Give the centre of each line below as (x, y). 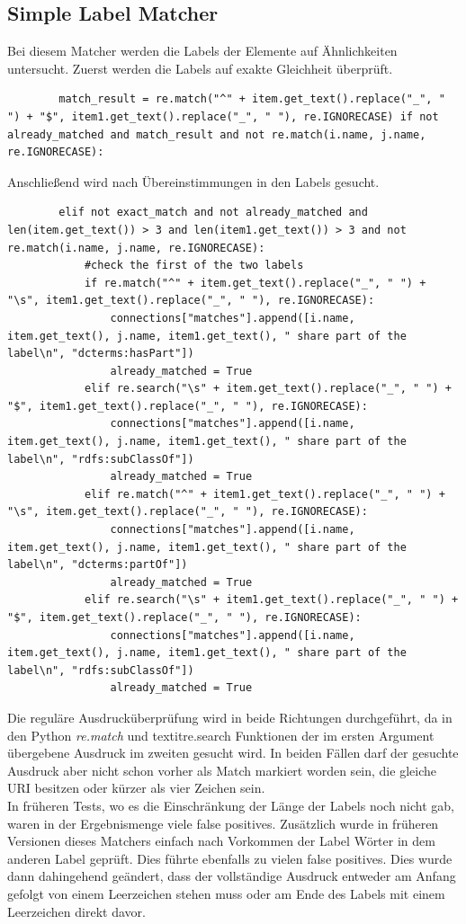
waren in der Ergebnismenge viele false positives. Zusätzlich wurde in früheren (223, 823)
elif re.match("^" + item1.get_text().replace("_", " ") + (264, 494)
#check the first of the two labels (194, 266)
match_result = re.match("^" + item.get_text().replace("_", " (252, 99)
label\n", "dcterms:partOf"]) (98, 565)
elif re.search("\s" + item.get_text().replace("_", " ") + (268, 389)
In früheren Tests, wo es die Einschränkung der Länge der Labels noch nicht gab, (231, 805)
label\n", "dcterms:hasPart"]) (101, 354)
